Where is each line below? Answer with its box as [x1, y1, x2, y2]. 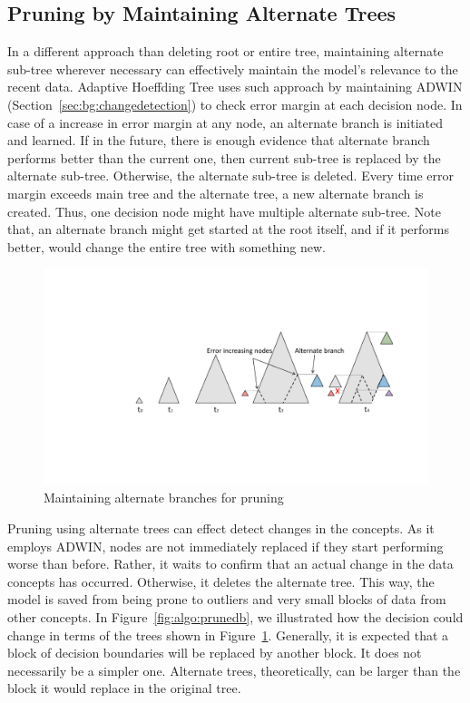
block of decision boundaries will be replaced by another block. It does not [7, 643, 422, 662]
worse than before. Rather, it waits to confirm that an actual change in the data [7, 554, 454, 573]
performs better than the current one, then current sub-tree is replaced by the [7, 148, 441, 167]
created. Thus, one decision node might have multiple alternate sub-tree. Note [7, 201, 441, 220]
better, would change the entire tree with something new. [7, 237, 326, 256]
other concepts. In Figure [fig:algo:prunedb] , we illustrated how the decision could [7, 607, 464, 626]
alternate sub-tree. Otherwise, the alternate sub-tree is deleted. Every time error [7, 166, 454, 185]
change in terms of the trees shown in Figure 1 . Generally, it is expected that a [7, 625, 449, 644]
